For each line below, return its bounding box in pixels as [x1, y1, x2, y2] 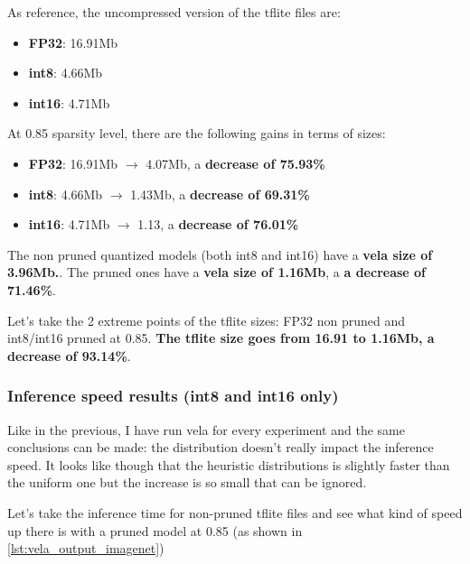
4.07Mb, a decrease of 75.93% [146, 153, 325, 172]
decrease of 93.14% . [7, 346, 131, 365]
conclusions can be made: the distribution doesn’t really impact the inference [7, 438, 434, 457]
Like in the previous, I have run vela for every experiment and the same [7, 420, 405, 439]
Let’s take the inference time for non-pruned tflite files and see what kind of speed [7, 503, 463, 522]
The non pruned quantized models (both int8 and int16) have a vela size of [7, 245, 433, 264]
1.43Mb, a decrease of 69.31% [130, 184, 310, 203]
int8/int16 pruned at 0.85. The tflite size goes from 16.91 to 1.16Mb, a [7, 328, 435, 347]
